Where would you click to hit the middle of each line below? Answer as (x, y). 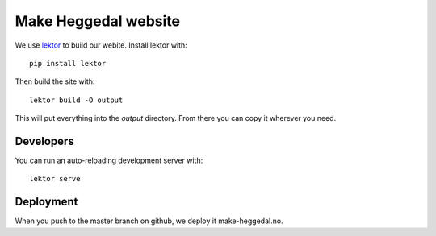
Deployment (46, 202)
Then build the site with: (55, 81)
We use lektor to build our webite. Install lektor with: (101, 45)
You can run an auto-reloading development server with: (109, 160)
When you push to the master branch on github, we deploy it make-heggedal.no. (149, 221)
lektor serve (55, 179)
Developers (44, 141)
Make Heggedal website (98, 21)
